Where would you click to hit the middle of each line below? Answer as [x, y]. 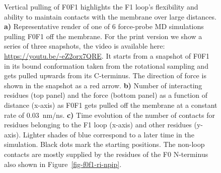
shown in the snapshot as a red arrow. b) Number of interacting [103, 85]
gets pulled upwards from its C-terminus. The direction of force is [105, 75]
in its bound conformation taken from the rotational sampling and [106, 65]
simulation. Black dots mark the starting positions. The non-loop [104, 144]
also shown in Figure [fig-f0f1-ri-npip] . [63, 164]
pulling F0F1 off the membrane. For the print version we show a [103, 36]
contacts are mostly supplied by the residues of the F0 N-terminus [106, 154]
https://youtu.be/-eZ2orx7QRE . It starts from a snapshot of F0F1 [107, 55]
